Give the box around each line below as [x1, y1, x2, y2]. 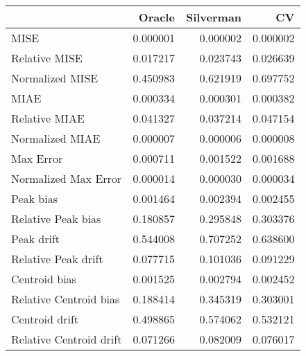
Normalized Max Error [11, 170, 122, 186]
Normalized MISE [11, 70, 99, 86]
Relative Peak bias [11, 211, 101, 226]
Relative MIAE [11, 110, 85, 126]
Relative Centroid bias [11, 291, 120, 307]
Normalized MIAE [11, 130, 101, 146]
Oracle [138, 9, 175, 25]
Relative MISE [11, 50, 83, 66]
